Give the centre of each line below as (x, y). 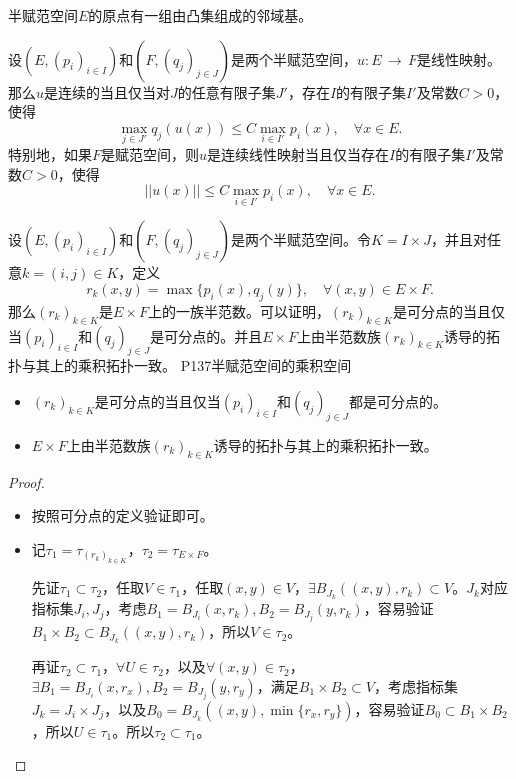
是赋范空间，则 (150, 154)
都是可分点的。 (397, 400)
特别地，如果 (50, 154)
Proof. (26, 481)
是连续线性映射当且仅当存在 (298, 154)
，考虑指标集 (415, 685)
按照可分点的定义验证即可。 (122, 515)
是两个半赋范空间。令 (300, 239)
